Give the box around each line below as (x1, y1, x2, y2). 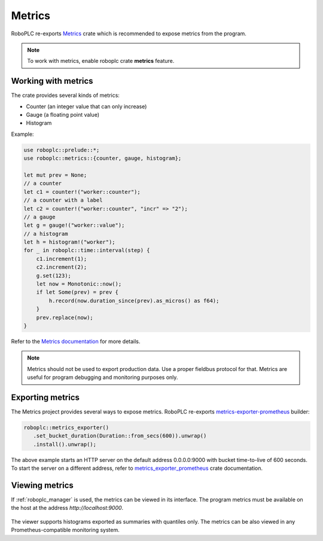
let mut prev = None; (23, 171, 87, 178)
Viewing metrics (11, 481, 74, 490)
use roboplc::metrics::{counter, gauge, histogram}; (23, 155, 182, 162)
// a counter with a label (23, 197, 103, 203)
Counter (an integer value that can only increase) (26, 102, 147, 110)
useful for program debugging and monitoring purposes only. (27, 374, 178, 381)
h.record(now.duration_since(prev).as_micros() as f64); (48, 297, 220, 304)
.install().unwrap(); (33, 440, 97, 448)
